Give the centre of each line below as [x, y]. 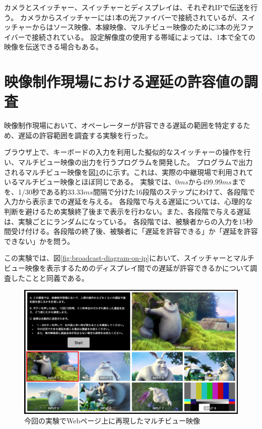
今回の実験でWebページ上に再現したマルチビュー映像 [112, 421]
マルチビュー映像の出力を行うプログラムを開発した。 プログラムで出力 [135, 162]
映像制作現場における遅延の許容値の [124, 81]
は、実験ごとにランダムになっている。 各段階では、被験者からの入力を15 [125, 221]
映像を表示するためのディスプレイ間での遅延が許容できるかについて [138, 268]
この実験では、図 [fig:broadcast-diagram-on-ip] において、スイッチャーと [119, 258]
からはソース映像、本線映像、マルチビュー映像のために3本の [133, 27]
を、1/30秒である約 [36, 191]
